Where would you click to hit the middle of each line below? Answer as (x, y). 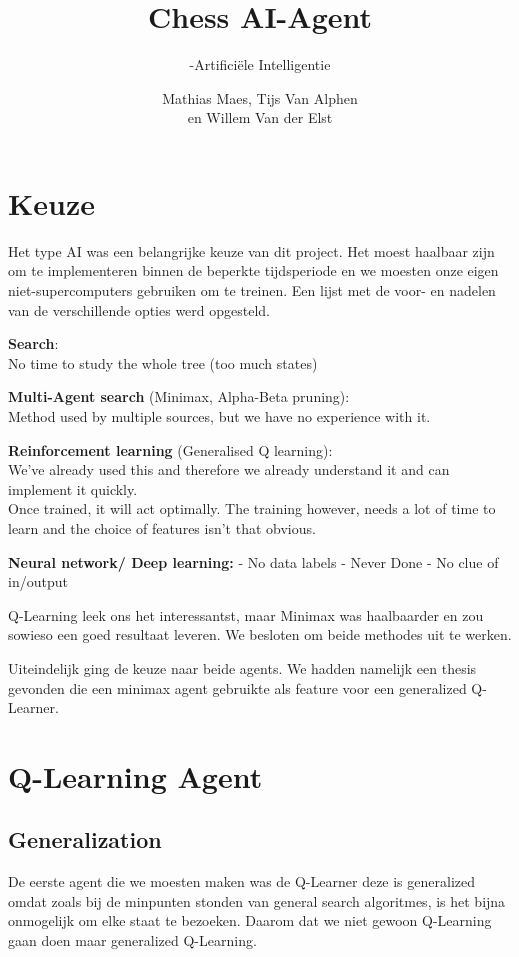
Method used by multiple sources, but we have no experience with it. (219, 416)
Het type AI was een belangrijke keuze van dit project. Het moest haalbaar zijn (251, 250)
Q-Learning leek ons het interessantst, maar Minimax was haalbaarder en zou (246, 614)
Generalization (85, 839)
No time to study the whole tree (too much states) (163, 362)
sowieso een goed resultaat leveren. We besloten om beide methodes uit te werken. (260, 634)
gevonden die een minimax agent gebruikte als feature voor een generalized (237, 687)
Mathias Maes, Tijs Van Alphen (260, 97)
